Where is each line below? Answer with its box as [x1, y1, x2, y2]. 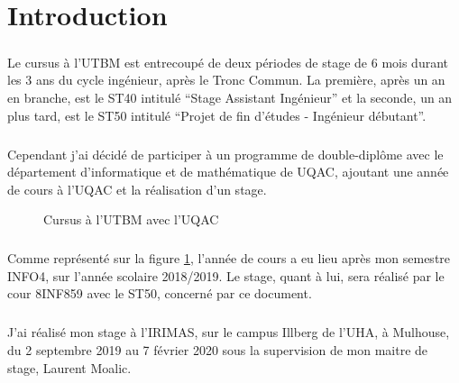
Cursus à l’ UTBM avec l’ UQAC [43, 210, 219, 229]
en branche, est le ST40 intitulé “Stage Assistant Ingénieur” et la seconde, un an [7, 87, 453, 106]
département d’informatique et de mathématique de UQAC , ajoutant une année [7, 162, 449, 181]
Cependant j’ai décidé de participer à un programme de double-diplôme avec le [7, 144, 444, 163]
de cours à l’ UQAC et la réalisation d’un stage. [7, 179, 267, 198]
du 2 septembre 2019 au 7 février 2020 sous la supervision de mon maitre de [7, 341, 428, 359]
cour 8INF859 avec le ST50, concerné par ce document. [7, 284, 312, 303]
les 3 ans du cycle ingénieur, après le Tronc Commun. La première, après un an [7, 70, 445, 89]
